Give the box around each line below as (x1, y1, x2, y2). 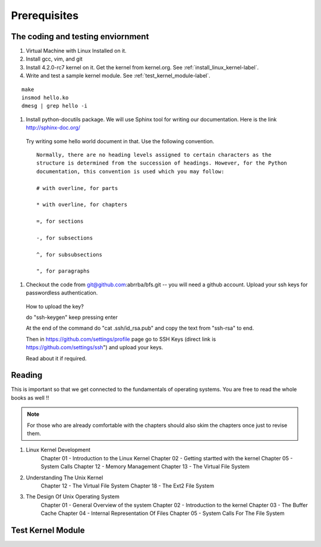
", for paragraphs (36, 268, 90, 274)
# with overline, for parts (36, 185, 118, 191)
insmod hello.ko (21, 94, 69, 101)
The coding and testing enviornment (11, 31, 149, 42)
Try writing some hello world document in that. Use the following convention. (26, 137, 215, 145)
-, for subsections (36, 235, 93, 241)
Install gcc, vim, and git (26, 55, 83, 62)
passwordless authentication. (26, 289, 98, 296)
